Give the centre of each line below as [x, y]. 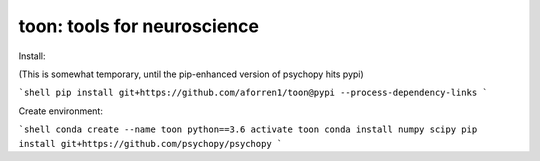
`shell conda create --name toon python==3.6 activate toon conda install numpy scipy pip [248, 129]
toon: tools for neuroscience [139, 26]
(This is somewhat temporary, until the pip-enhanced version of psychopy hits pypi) [191, 74]
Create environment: [61, 111]
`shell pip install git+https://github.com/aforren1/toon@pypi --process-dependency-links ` [253, 93]
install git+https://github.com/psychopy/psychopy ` [150, 143]
